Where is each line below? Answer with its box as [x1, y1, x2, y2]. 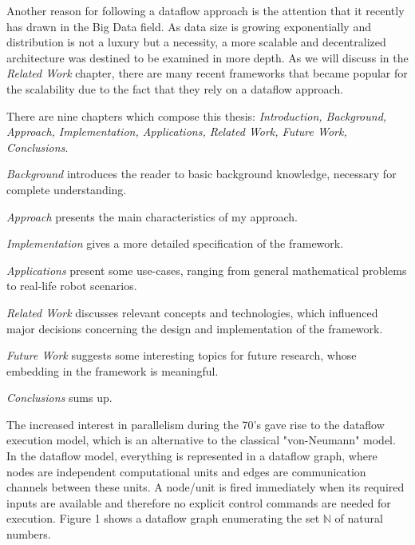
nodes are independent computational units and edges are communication [6, 463, 366, 479]
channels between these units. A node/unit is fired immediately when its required [6, 479, 405, 495]
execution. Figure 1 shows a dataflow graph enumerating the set [6, 510, 320, 527]
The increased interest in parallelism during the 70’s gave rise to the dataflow [6, 416, 385, 432]
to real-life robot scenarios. [6, 277, 137, 294]
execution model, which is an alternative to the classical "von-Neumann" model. [6, 432, 396, 448]
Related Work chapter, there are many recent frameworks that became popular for [6, 65, 408, 82]
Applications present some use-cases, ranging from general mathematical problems [6, 261, 407, 278]
